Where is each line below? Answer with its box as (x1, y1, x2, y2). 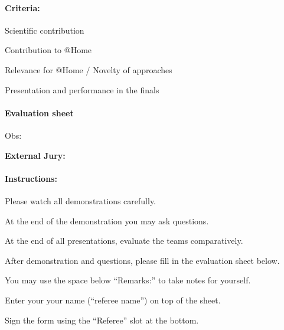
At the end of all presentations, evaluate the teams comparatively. (5, 234, 243, 247)
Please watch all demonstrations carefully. (5, 194, 156, 207)
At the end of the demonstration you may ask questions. (5, 214, 209, 227)
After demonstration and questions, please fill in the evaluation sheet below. (5, 254, 280, 266)
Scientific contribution (5, 24, 84, 36)
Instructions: (5, 172, 57, 184)
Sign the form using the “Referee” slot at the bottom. (5, 313, 199, 326)
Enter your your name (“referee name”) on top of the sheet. (5, 293, 221, 306)
